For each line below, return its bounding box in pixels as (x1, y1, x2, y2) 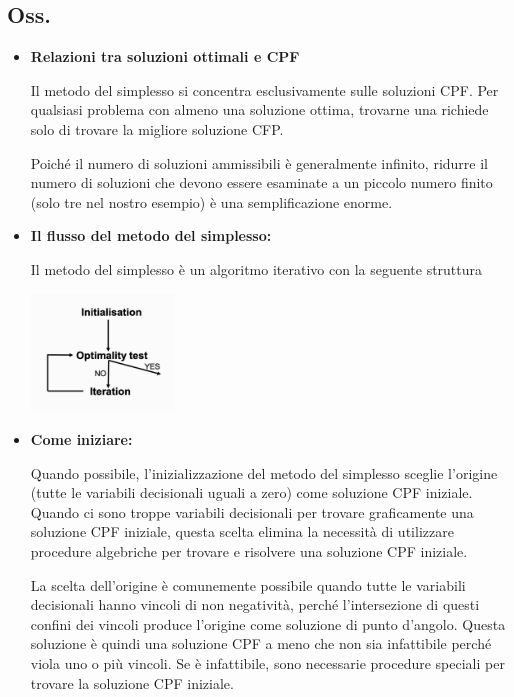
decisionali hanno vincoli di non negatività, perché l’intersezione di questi (30, 594, 480, 615)
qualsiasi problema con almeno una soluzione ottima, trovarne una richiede (30, 99, 489, 120)
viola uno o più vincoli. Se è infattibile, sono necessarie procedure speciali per (30, 652, 505, 673)
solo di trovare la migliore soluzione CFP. (30, 118, 284, 139)
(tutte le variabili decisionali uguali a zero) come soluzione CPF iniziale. (30, 482, 473, 503)
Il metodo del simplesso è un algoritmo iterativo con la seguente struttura (30, 258, 483, 279)
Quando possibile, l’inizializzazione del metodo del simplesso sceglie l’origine (30, 462, 498, 483)
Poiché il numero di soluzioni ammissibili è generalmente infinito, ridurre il (30, 152, 488, 173)
